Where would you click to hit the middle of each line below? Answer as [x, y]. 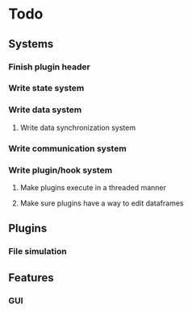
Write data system [45, 110]
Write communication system [67, 148]
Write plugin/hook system [61, 170]
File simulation [38, 252]
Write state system [46, 88]
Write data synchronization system [77, 127]
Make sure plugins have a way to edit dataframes [102, 203]
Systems [31, 44]
